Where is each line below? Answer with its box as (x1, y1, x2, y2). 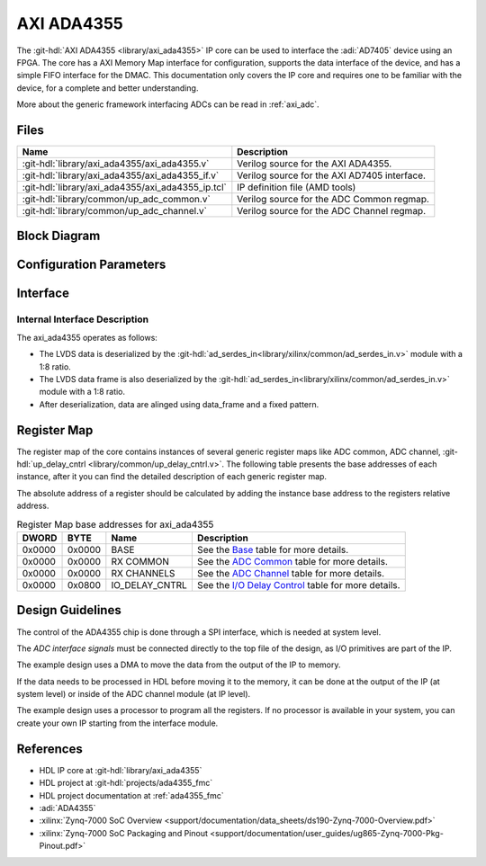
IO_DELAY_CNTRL (111, 579, 188, 591)
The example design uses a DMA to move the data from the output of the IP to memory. (16, 659, 341, 670)
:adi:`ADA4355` (39, 802, 96, 813)
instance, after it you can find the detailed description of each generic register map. (16, 471, 328, 482)
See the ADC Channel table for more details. (196, 567, 385, 579)
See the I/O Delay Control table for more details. (196, 579, 400, 591)
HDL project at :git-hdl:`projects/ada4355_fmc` (39, 778, 213, 789)
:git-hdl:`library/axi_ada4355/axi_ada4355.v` (22, 157, 210, 170)
